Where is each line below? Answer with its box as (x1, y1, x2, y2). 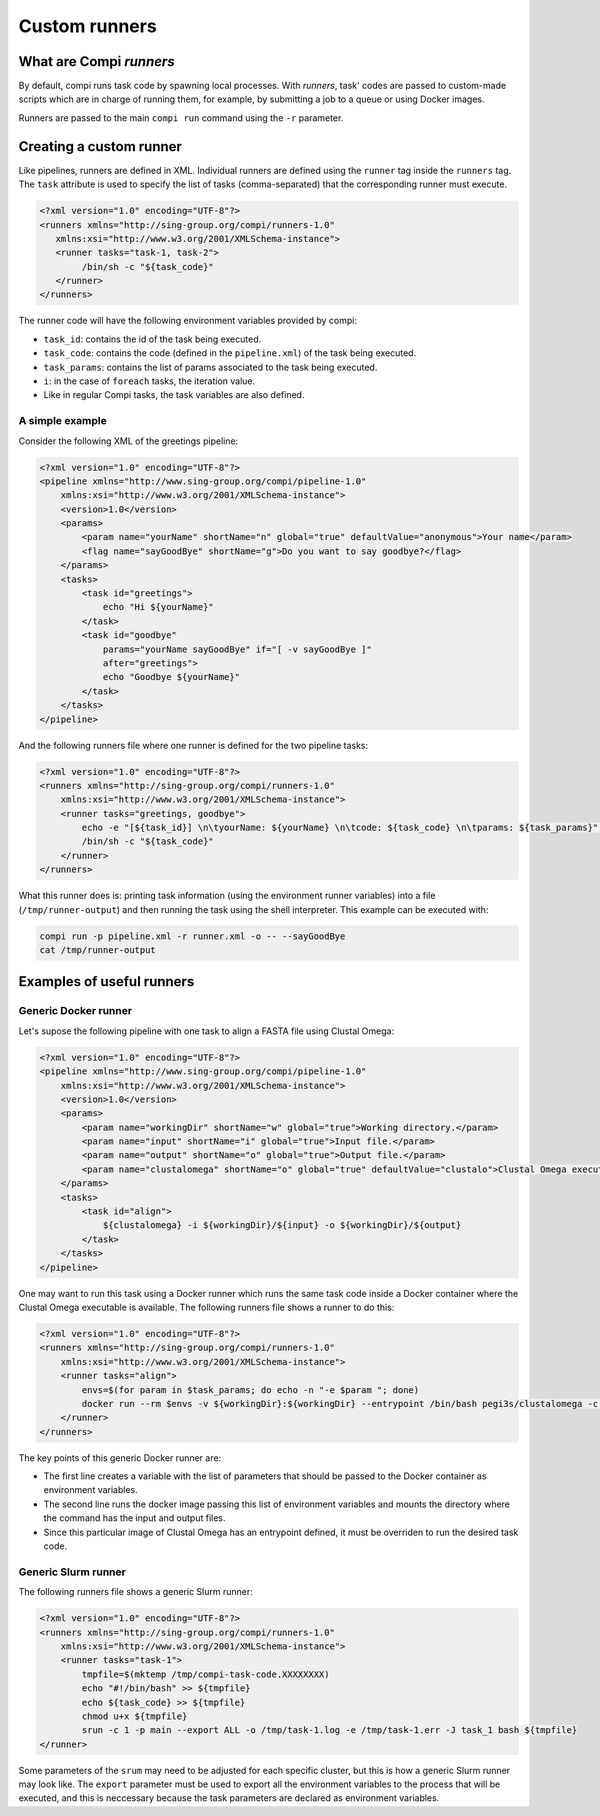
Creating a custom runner (18, 138, 182, 155)
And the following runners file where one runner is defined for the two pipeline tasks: (18, 739, 369, 751)
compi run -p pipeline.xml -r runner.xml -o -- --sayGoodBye (39, 930, 346, 942)
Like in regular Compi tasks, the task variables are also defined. (43, 389, 305, 401)
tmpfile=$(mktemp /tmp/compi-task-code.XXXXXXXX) (81, 1668, 330, 1680)
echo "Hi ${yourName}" (102, 601, 214, 613)
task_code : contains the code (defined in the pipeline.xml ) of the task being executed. (43, 347, 417, 359)
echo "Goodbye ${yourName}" (102, 671, 240, 683)
